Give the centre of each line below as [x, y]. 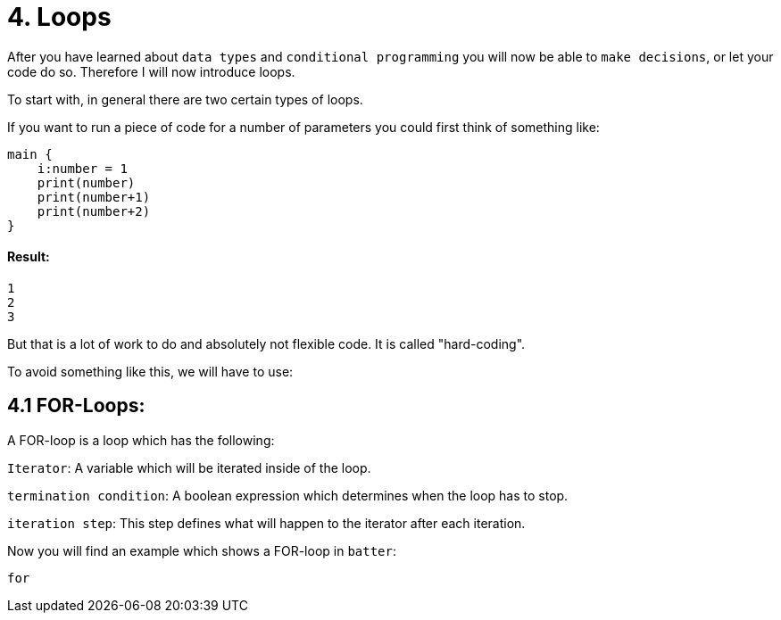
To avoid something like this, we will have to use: [150, 371]
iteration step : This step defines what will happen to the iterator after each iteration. [266, 523]
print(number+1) [94, 197]
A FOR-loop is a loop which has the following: [141, 440]
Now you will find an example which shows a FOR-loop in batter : [202, 550]
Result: [29, 257]
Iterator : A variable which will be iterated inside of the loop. [189, 467]
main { [30, 154]
